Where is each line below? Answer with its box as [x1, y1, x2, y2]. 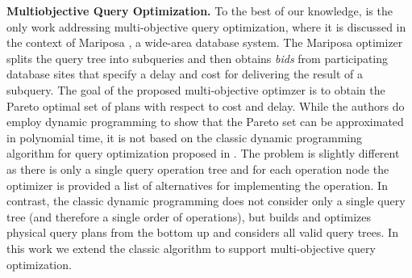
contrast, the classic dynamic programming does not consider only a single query [6, 192, 406, 209]
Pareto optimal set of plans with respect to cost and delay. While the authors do [6, 97, 405, 114]
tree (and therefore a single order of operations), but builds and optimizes [6, 208, 372, 225]
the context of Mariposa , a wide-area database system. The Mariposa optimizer [6, 34, 403, 51]
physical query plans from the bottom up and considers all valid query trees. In [6, 224, 398, 241]
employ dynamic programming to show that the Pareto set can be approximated [6, 113, 404, 130]
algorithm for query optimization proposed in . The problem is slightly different [6, 145, 400, 162]
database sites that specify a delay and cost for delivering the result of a [6, 65, 363, 82]
